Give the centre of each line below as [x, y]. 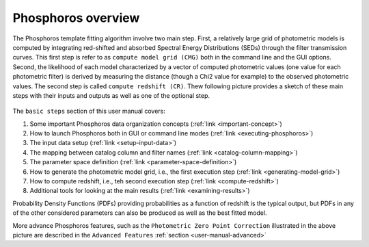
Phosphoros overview [76, 18]
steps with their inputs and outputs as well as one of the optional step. [111, 95]
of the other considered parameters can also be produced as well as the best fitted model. [140, 213]
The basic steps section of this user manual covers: [89, 111]
